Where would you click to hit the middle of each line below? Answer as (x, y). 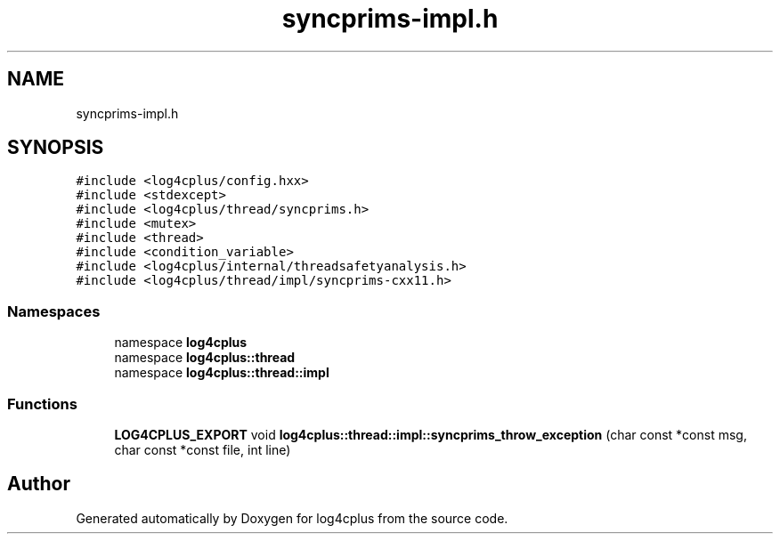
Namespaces (54, 311)
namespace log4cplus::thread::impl (222, 373)
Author (39, 484)
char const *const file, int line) (203, 449)
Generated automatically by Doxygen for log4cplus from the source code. (292, 518)
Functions (42, 404)
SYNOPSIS (56, 148)
